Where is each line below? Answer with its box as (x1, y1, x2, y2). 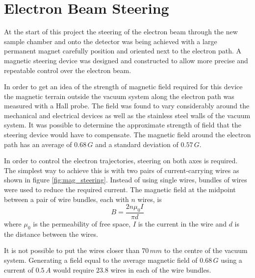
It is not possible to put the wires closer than (4, 245, 140, 255)
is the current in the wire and (138, 219, 227, 229)
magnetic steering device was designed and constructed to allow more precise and (4, 55, 248, 65)
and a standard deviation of (95, 139, 178, 149)
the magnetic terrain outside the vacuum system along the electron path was (4, 91, 234, 101)
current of (4, 264, 33, 275)
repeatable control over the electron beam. (4, 65, 131, 75)
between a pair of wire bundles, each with (4, 194, 129, 204)
